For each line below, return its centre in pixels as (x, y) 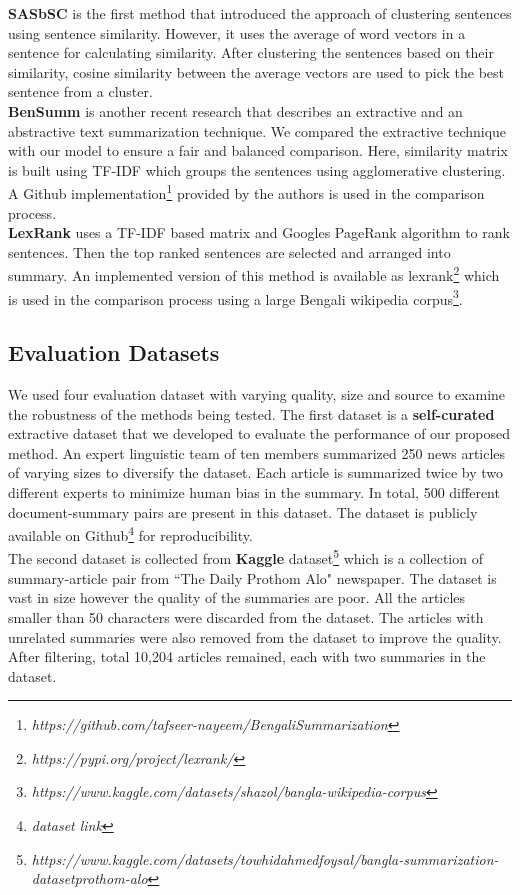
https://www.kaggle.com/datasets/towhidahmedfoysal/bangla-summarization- (265, 858)
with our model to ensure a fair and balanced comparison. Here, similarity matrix (258, 150)
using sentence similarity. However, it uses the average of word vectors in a (237, 32)
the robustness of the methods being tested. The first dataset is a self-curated (251, 413)
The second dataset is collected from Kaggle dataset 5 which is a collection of (245, 557)
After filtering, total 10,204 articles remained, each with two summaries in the (247, 656)
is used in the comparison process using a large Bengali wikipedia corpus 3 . (235, 297)
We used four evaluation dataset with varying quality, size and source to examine (257, 394)
